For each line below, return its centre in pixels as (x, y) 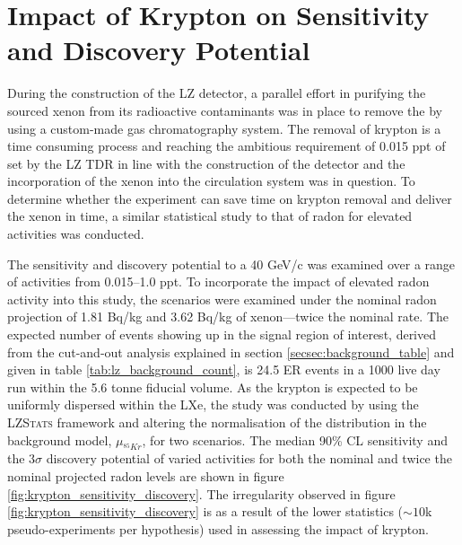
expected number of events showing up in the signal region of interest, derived (222, 334)
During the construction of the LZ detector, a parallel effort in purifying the (217, 93)
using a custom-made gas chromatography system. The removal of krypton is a (224, 128)
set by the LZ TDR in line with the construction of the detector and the (206, 163)
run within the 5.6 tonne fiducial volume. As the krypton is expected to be (213, 387)
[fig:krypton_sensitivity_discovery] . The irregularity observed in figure (201, 493)
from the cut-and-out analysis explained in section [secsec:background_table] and (231, 352)
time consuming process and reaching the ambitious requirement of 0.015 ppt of (227, 146)
